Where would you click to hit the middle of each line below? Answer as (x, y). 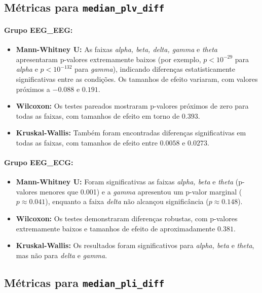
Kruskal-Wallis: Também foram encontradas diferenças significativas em (131, 133)
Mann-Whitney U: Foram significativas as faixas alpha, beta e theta (125, 182)
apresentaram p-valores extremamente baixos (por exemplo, (108, 59)
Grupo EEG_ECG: (39, 162)
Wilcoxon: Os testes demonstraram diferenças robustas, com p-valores (127, 218)
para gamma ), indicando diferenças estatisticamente (155, 69)
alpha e (27, 69)
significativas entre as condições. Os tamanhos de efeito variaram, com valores (137, 79)
